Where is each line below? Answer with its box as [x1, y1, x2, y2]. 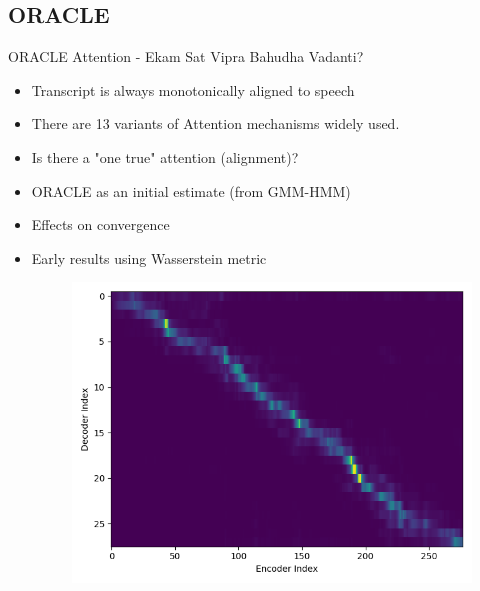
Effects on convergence [31, 214, 170, 235]
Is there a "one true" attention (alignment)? [31, 146, 299, 167]
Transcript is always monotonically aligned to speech [31, 79, 355, 100]
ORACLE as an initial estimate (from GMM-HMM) [31, 180, 351, 201]
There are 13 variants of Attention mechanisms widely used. [31, 113, 400, 134]
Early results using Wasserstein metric [31, 247, 267, 268]
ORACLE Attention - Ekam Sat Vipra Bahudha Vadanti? [8, 46, 364, 67]
